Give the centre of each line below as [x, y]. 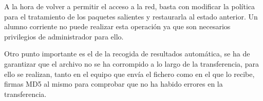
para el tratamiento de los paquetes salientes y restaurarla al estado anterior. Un [131, 16]
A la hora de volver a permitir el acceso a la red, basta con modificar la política [130, 6]
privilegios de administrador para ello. [64, 36]
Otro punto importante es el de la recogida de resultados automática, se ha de [127, 54]
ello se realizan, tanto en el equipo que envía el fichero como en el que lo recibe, [129, 74]
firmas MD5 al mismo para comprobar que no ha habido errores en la [114, 84]
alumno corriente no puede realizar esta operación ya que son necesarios [117, 26]
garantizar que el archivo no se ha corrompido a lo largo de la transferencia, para [131, 63]
